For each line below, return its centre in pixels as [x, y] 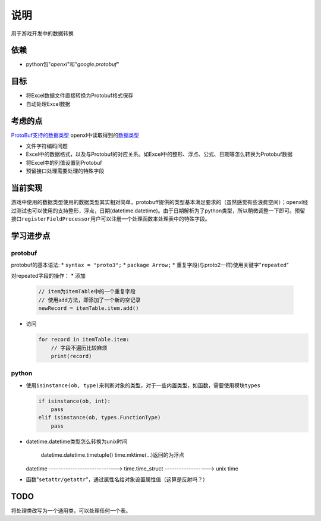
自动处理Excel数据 [48, 103]
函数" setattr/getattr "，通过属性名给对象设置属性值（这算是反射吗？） [117, 479]
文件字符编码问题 [47, 146]
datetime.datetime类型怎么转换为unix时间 [77, 441]
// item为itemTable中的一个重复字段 [87, 292]
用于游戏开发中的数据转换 [42, 33]
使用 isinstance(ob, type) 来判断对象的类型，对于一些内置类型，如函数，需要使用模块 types [143, 385]
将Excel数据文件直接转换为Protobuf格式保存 [80, 96]
